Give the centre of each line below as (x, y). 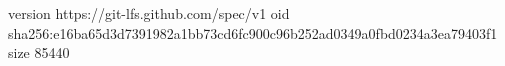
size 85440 (39, 52)
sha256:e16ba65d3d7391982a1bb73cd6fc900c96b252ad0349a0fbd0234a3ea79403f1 (253, 32)
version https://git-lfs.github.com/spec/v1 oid (149, 13)
